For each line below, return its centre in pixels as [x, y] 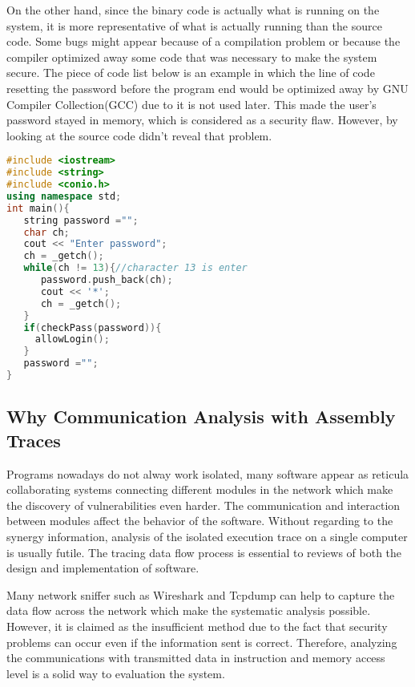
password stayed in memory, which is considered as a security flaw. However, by [202, 120]
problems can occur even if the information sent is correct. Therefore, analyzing [202, 642]
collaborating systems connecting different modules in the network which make [200, 489]
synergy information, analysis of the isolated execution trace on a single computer [207, 536]
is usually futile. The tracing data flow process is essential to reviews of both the [204, 552]
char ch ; [46, 232]
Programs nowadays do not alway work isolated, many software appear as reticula [208, 473]
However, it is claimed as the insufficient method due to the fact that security [197, 626]
